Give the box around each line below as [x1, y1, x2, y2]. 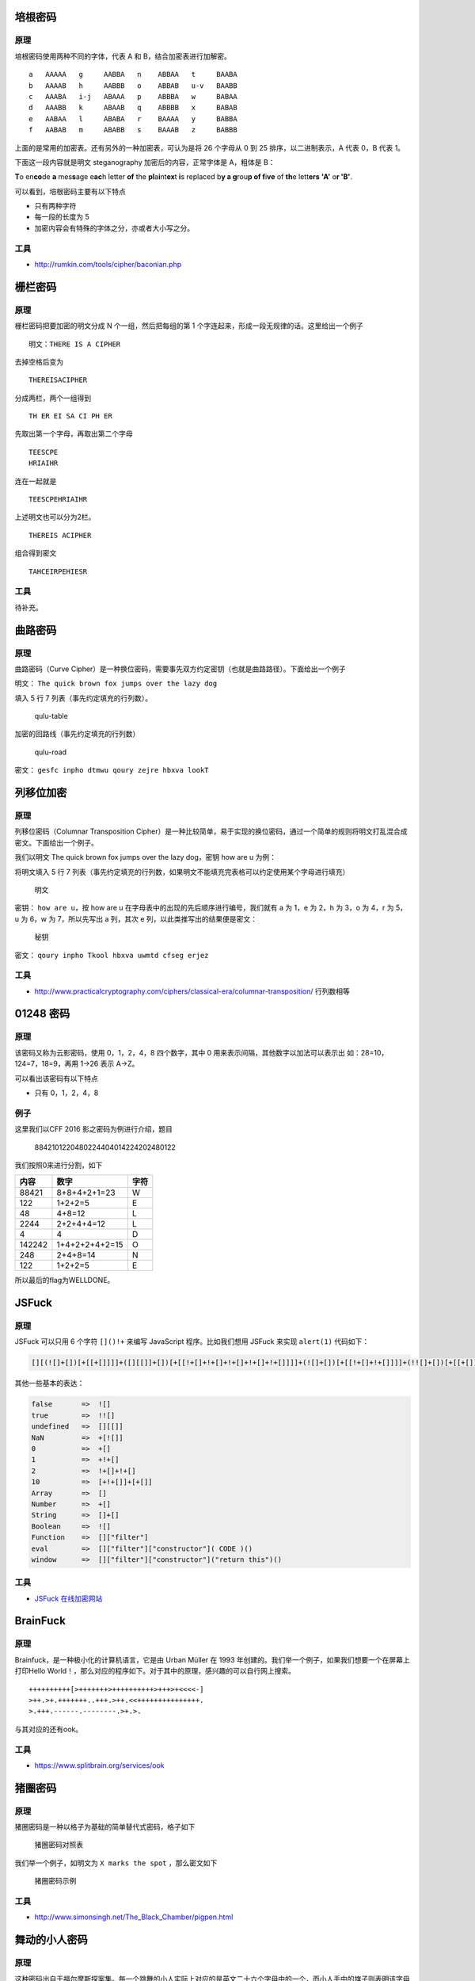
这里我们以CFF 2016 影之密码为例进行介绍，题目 [14, 1124, 173, 1134]
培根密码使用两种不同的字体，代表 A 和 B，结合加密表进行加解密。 [14, 52, 231, 61]
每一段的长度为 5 [34, 212, 90, 222]
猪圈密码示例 [34, 1876, 77, 1886]
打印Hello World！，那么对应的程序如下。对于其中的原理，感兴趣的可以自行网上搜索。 [14, 1666, 296, 1676]
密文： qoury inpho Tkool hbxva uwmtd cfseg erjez [14, 950, 209, 960]
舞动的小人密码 [14, 1933, 88, 1947]
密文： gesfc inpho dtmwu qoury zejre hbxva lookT [14, 765, 209, 775]
